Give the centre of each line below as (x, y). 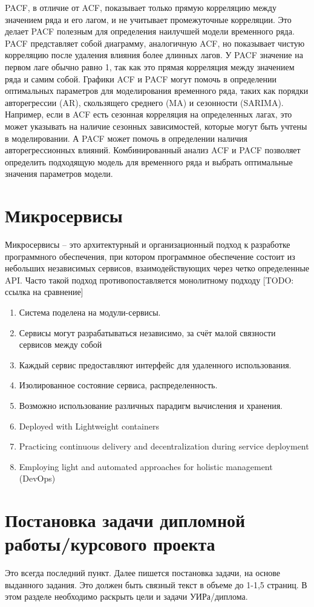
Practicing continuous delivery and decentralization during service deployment (164, 446)
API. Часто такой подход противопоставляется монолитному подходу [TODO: (149, 280)
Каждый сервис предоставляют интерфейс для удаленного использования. (155, 364)
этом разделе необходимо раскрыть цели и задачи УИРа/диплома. (126, 596)
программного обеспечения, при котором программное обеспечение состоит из (150, 256)
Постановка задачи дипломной (125, 520)
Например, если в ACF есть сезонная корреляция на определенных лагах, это (149, 114)
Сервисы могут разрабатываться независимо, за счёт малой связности (147, 332)
